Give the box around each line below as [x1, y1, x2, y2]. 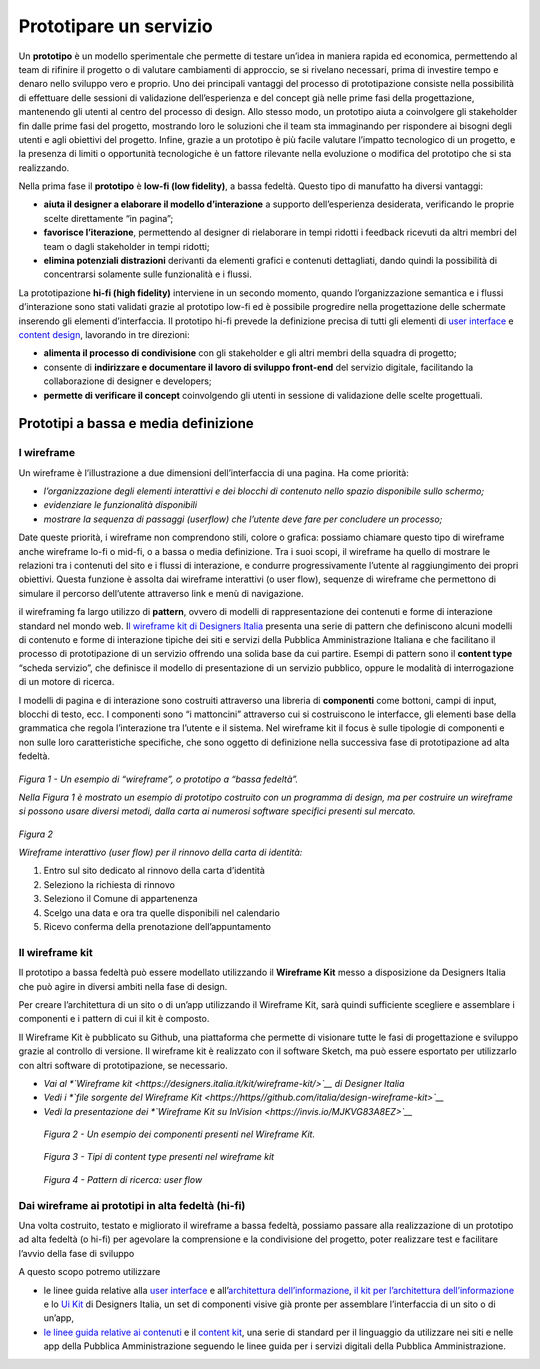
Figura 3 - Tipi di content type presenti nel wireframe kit [43, 1151, 275, 1163]
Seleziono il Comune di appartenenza [43, 893, 199, 905]
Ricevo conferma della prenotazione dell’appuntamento [43, 921, 272, 933]
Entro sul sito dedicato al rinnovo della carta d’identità [43, 865, 265, 877]
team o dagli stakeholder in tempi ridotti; [43, 240, 210, 252]
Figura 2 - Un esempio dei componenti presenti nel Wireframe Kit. [43, 1128, 315, 1140]
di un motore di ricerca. [18, 676, 115, 688]
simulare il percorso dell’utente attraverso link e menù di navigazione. [18, 587, 304, 599]
